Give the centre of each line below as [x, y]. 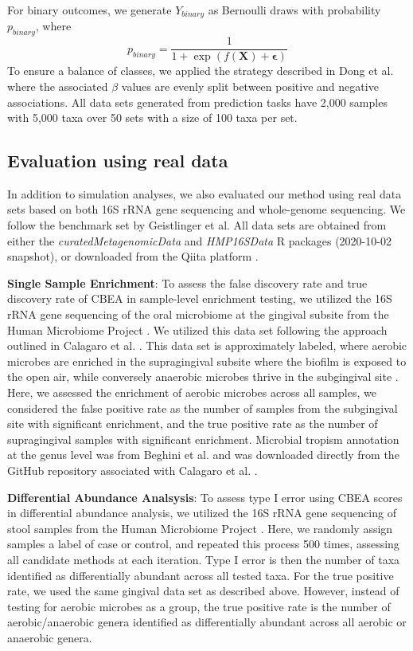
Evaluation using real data [118, 161]
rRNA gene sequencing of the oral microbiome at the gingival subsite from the [198, 314]
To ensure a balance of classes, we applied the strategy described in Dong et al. [201, 71]
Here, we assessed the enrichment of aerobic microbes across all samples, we [192, 392]
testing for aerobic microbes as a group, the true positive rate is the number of [199, 606]
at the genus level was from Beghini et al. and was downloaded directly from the [203, 455]
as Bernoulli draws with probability [294, 10]
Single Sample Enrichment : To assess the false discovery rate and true [187, 282]
